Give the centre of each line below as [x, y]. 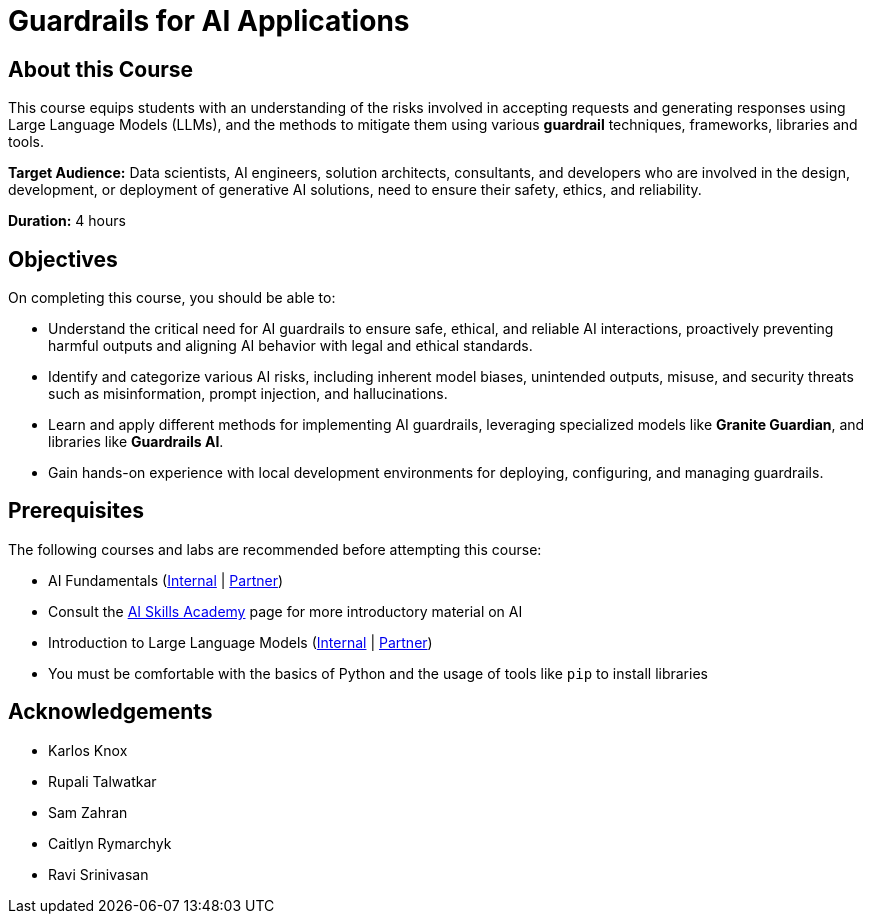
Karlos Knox [88, 750]
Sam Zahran [88, 812]
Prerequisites [76, 511]
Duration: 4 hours [67, 221]
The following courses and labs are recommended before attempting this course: [275, 549]
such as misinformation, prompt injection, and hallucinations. [248, 394]
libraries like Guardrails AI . [136, 442]
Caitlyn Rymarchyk [110, 843]
